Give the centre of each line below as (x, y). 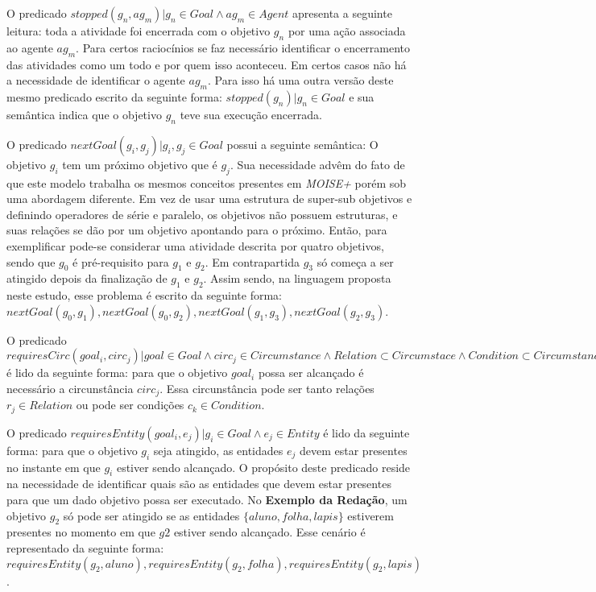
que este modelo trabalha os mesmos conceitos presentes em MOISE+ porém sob (207, 182)
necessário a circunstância (70, 388)
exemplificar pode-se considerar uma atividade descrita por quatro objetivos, (195, 245)
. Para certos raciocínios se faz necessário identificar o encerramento (243, 47)
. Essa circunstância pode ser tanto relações (267, 388)
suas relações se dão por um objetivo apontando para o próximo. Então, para (197, 230)
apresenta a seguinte (342, 13)
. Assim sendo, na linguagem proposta (297, 278)
